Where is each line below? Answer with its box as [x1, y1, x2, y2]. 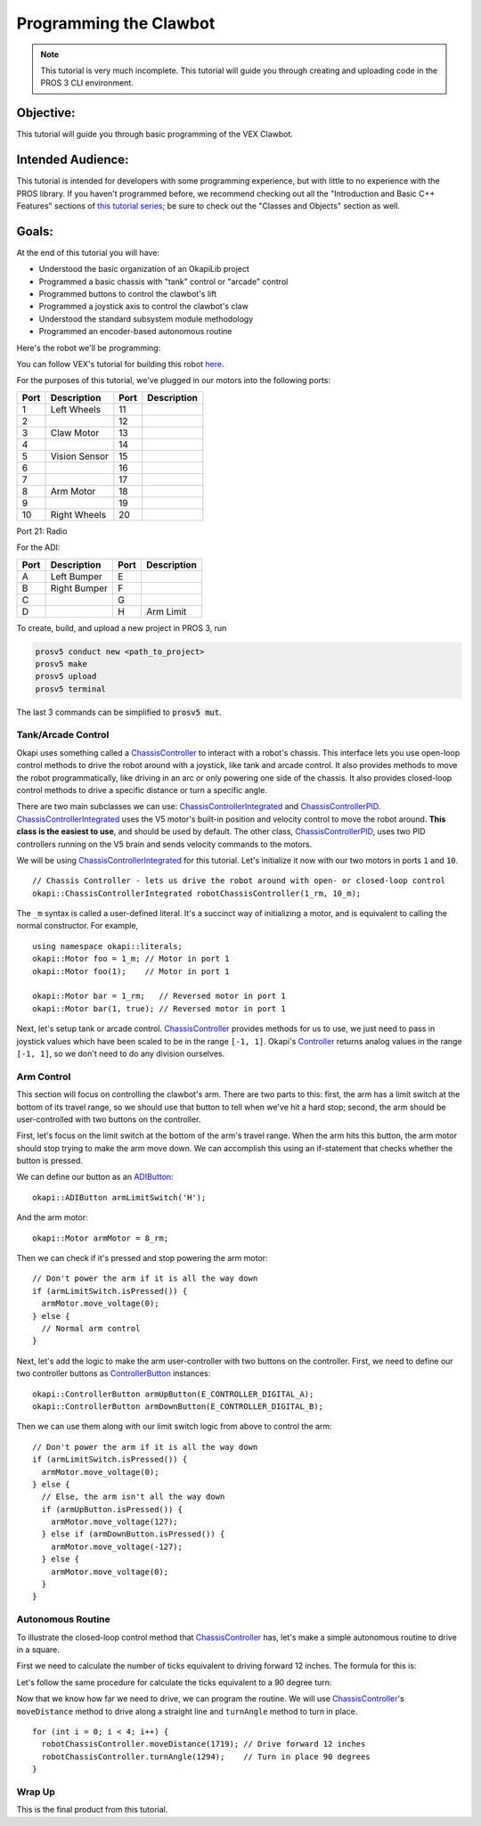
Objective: [16, 105, 76, 120]
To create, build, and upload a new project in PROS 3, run [16, 622, 227, 633]
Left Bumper [50, 570, 102, 583]
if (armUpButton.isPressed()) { [41, 1504, 183, 1514]
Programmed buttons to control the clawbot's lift [38, 289, 217, 299]
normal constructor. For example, [16, 921, 139, 931]
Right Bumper [50, 582, 109, 594]
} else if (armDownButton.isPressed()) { [41, 1529, 225, 1539]
